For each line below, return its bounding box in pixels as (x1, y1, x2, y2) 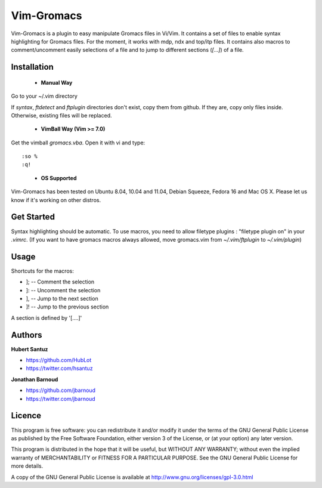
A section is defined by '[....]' (11, 314, 82, 322)
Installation (11, 62, 54, 72)
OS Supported (41, 174, 77, 181)
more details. (11, 462, 44, 470)
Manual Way (41, 79, 73, 86)
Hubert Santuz (11, 345, 48, 353)
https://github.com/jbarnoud (26, 387, 95, 394)
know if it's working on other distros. (11, 196, 101, 203)
